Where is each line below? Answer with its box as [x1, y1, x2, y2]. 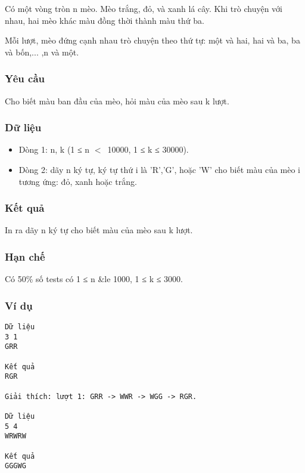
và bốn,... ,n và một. [5, 45, 79, 58]
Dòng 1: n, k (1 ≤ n [18, 143, 90, 156]
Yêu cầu [5, 71, 45, 86]
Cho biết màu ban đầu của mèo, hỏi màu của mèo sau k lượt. [5, 94, 229, 107]
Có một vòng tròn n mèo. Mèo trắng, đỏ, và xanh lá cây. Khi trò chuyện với [5, 2, 283, 14]
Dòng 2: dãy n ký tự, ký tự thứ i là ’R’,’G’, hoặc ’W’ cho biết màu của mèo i [18, 163, 301, 175]
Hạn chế [5, 249, 45, 264]
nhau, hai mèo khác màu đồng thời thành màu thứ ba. [5, 14, 204, 26]
